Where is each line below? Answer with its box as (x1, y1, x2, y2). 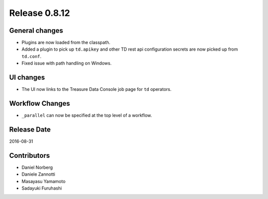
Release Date (9, 125, 51, 133)
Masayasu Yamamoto (21, 178, 66, 184)
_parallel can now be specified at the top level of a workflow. (21, 112, 152, 119)
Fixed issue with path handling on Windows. (21, 60, 112, 66)
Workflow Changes (9, 99, 70, 108)
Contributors (9, 151, 50, 160)
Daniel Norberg (21, 164, 53, 170)
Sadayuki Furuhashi (21, 185, 62, 191)
